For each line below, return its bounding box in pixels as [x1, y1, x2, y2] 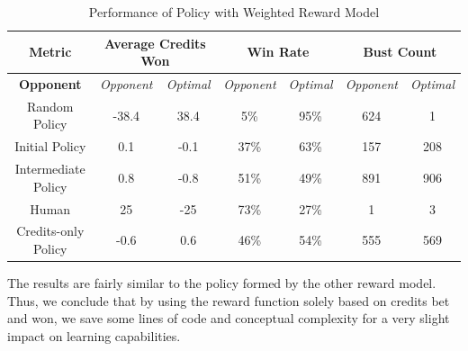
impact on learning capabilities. [7, 326, 181, 345]
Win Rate [247, 42, 310, 61]
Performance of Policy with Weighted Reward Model [88, 3, 380, 21]
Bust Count [363, 42, 437, 61]
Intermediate [14, 159, 85, 178]
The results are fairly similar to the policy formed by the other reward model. [7, 274, 436, 292]
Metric [29, 42, 72, 61]
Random [26, 96, 74, 115]
